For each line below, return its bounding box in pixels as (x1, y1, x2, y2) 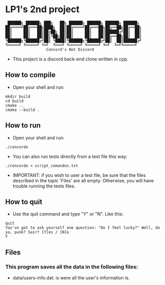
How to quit (5, 197, 43, 206)
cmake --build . (5, 107, 40, 112)
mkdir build (5, 94, 30, 99)
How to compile (5, 71, 56, 79)
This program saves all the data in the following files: (5, 263, 139, 270)
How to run (5, 121, 41, 130)
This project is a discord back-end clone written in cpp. (12, 56, 128, 62)
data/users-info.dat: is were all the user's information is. (12, 275, 130, 281)
